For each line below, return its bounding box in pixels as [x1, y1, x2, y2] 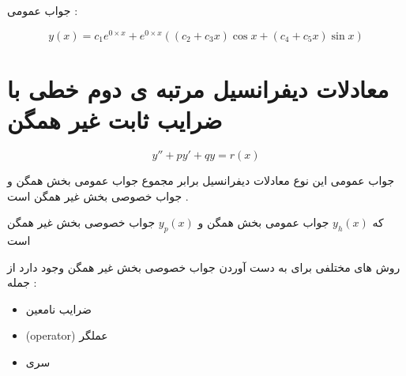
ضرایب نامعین [25, 300, 92, 317]
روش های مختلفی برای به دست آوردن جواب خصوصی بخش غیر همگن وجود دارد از [7, 258, 400, 275]
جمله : [7, 274, 37, 291]
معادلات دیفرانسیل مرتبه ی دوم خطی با [7, 72, 389, 104]
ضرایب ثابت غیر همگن [7, 103, 223, 136]
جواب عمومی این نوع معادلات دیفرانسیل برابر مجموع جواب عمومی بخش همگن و [7, 171, 395, 188]
